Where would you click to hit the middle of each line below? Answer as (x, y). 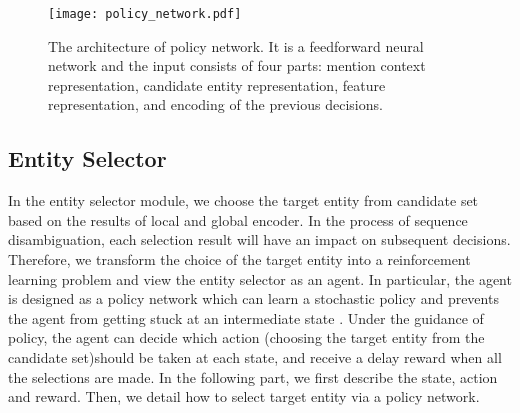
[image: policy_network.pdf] (145, 14)
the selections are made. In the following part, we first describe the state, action (253, 376)
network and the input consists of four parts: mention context (237, 65)
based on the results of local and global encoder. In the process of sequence (238, 219)
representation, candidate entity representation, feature (217, 84)
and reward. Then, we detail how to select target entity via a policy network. (244, 396)
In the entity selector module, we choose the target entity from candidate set (243, 200)
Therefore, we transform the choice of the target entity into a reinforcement (239, 259)
